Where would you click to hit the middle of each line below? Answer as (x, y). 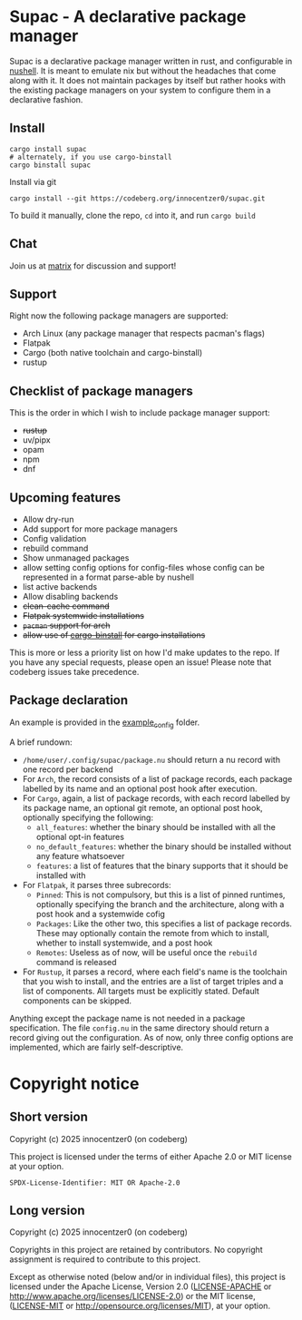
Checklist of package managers (101, 391)
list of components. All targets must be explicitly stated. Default (141, 991)
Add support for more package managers (100, 529)
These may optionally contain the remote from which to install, (152, 933)
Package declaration (69, 700)
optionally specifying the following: (88, 817)
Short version (49, 1117)
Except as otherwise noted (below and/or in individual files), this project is (147, 1277)
